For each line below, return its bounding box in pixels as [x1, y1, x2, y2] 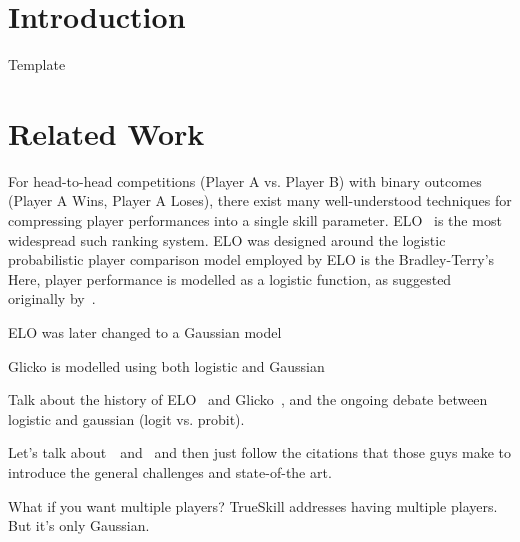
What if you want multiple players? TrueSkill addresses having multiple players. [8, 495, 498, 516]
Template [8, 54, 66, 75]
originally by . [8, 288, 96, 309]
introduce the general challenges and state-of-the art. [8, 461, 332, 482]
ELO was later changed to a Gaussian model [8, 322, 282, 342]
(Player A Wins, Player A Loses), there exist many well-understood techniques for [8, 190, 512, 211]
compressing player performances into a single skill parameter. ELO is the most [8, 210, 502, 231]
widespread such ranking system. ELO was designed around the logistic [8, 229, 446, 250]
